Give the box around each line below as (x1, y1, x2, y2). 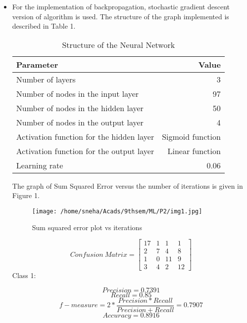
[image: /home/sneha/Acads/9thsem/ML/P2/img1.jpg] (32, 207, 202, 215)
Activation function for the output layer (16, 145, 154, 157)
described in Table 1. (12, 21, 76, 31)
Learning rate (16, 159, 63, 171)
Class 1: (12, 270, 36, 281)
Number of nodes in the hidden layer (16, 102, 144, 114)
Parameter (16, 58, 58, 70)
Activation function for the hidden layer (16, 130, 154, 142)
